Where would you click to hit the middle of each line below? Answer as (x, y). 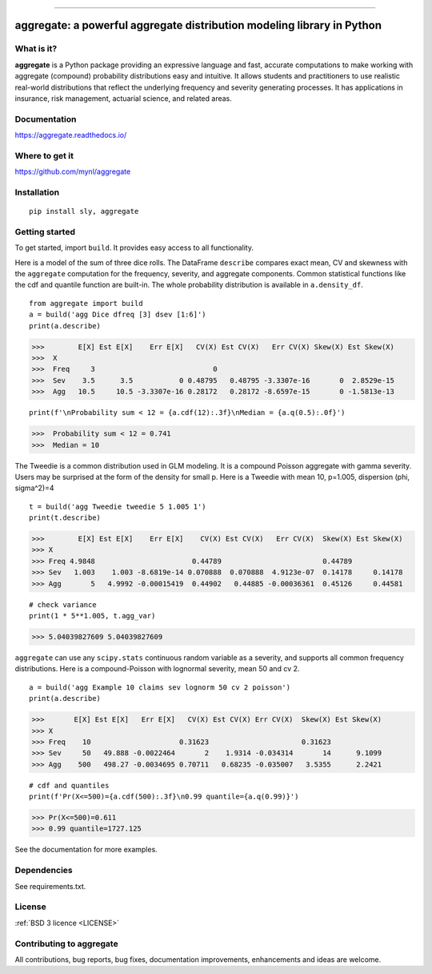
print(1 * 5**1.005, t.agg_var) (92, 616)
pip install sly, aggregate (84, 211)
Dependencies (44, 871)
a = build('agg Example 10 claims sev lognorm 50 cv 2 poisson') (160, 687)
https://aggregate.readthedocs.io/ (71, 135)
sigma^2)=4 (35, 488)
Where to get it (44, 155)
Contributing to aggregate (67, 944)
